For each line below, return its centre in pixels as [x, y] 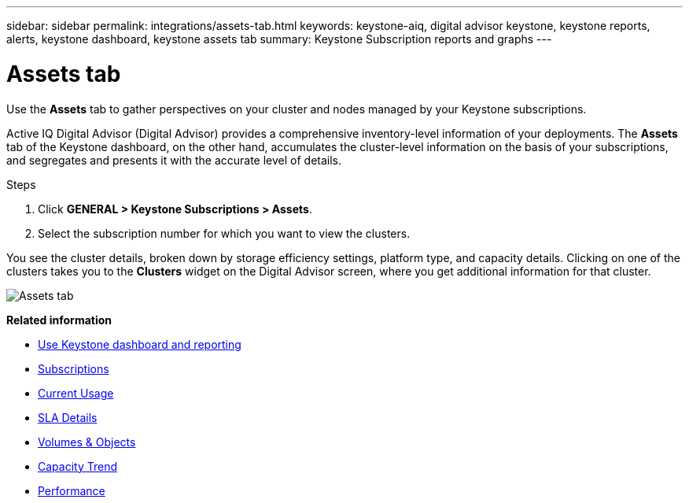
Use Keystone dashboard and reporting [140, 344]
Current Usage [76, 393]
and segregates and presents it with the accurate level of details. [174, 160]
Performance [72, 490]
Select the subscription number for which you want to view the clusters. [224, 233]
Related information [59, 320]
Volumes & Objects [87, 442]
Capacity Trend [77, 466]
